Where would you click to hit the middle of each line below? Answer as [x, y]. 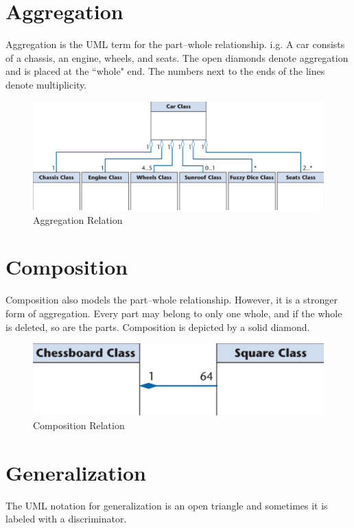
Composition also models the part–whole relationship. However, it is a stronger [172, 300]
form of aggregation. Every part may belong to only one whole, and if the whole [174, 313]
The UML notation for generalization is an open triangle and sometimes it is [167, 505]
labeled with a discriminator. [66, 519]
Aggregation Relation [78, 219]
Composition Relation [79, 425]
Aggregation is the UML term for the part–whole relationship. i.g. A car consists [175, 44]
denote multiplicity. [46, 84]
